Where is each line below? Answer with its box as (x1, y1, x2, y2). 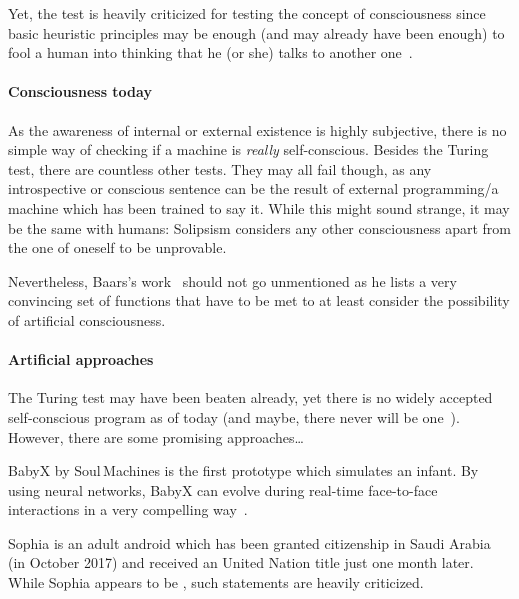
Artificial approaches (8, 349, 154, 370)
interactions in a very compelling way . (8, 499, 248, 520)
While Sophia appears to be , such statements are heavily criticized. (8, 572, 424, 593)
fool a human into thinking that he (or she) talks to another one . (8, 42, 413, 63)
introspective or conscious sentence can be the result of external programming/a (8, 178, 499, 199)
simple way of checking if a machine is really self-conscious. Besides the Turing (8, 139, 489, 160)
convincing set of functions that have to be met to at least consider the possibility (8, 290, 510, 311)
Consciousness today (8, 81, 152, 102)
